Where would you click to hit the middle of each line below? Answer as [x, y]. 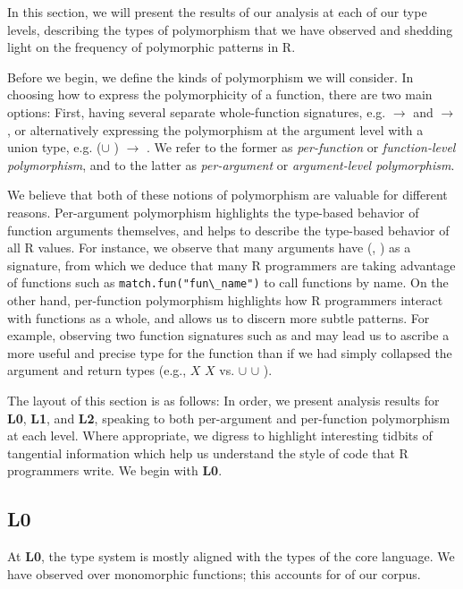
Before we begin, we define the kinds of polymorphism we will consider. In [210, 77]
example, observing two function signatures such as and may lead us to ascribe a [228, 335]
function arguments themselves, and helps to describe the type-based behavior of [228, 230]
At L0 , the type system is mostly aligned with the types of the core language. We [231, 556]
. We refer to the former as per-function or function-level [301, 147]
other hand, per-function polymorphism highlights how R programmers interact [225, 299]
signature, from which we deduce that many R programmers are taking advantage [231, 265]
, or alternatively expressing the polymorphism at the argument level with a [215, 129]
